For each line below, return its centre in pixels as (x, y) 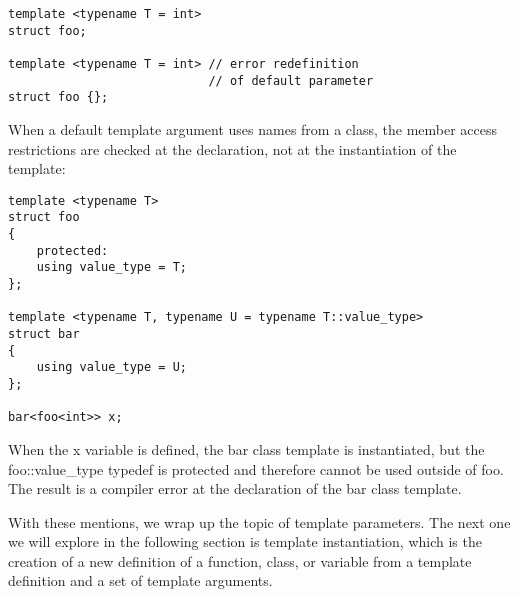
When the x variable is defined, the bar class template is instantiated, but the (246, 448)
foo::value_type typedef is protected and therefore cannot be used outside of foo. (256, 468)
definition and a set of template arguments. (140, 580)
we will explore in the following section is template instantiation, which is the (245, 541)
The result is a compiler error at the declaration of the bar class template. (235, 488)
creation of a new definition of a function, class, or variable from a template (240, 560)
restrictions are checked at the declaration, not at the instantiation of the (232, 148)
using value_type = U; (111, 367)
